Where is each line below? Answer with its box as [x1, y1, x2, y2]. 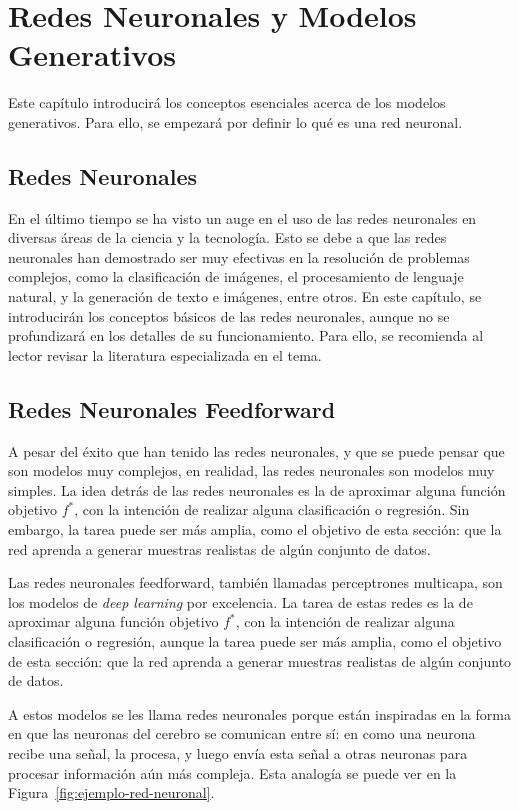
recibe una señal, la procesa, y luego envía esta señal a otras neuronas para [8, 742, 468, 763]
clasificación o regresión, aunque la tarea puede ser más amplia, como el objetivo [8, 631, 502, 651]
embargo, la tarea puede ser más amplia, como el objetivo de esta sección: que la [8, 519, 502, 540]
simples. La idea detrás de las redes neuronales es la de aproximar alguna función [8, 479, 506, 500]
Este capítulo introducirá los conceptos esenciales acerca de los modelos [8, 92, 446, 113]
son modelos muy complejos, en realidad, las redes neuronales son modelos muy [8, 460, 495, 481]
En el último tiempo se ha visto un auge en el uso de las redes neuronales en [8, 207, 477, 228]
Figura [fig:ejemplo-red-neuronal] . [8, 782, 215, 803]
